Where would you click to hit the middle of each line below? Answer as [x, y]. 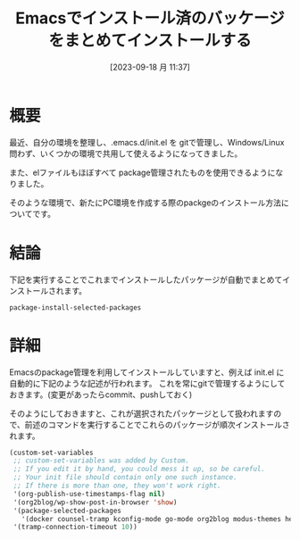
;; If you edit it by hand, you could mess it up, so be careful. [139, 469]
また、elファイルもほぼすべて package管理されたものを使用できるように [142, 172]
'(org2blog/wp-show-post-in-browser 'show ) [95, 502]
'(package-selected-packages [67, 511]
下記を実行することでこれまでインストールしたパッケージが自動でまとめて [146, 279]
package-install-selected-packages [75, 307]
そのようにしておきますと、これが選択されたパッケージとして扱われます [142, 413]
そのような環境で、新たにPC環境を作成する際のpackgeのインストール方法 [146, 203]
